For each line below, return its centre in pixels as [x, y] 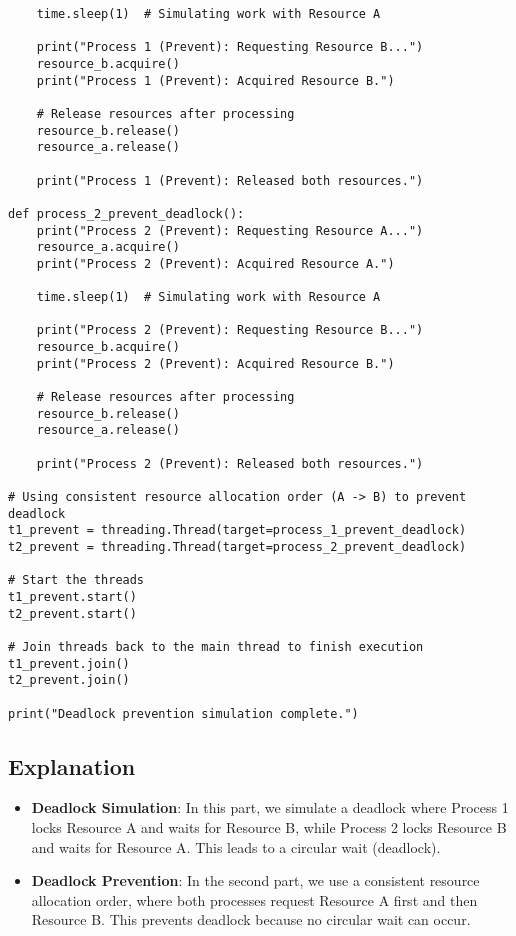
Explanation [72, 765]
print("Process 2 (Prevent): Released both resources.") [230, 463]
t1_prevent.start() [72, 596]
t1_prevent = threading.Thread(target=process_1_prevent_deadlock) [237, 530]
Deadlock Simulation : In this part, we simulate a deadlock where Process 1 [270, 807]
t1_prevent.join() [69, 663]
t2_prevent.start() [72, 613]
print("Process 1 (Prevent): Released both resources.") [230, 180]
